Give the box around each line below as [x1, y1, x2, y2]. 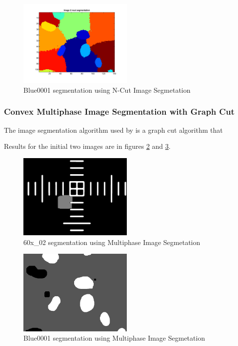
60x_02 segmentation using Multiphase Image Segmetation [23, 237, 200, 247]
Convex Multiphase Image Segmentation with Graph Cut [4, 105, 235, 118]
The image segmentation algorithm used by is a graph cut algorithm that [4, 124, 223, 135]
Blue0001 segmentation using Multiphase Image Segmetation [23, 333, 205, 343]
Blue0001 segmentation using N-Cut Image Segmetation [23, 84, 191, 95]
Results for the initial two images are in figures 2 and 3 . [4, 141, 171, 151]
